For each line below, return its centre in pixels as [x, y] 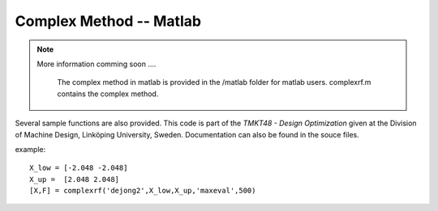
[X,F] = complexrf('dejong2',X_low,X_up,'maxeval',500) [143, 191]
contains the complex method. [108, 94]
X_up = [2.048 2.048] [75, 179]
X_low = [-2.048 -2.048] [79, 168]
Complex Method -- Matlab [108, 21]
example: [30, 149]
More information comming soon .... [97, 64]
